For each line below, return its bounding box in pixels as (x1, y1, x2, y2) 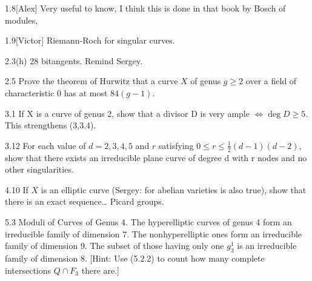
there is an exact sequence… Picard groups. (5, 195, 164, 208)
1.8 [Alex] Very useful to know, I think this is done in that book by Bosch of (5, 2, 286, 14)
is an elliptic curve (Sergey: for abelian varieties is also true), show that (41, 183, 307, 196)
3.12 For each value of (5, 139, 86, 151)
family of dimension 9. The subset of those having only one (5, 239, 224, 252)
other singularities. (5, 163, 74, 176)
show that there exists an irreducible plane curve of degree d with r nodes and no (5, 151, 307, 164)
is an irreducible (237, 239, 297, 252)
